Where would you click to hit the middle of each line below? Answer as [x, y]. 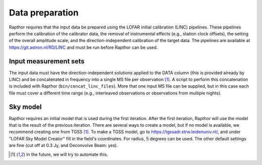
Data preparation [44, 13]
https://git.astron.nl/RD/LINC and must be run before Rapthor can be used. [83, 47]
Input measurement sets [47, 61]
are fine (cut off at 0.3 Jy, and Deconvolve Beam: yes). [64, 146]
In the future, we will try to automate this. [67, 154]
